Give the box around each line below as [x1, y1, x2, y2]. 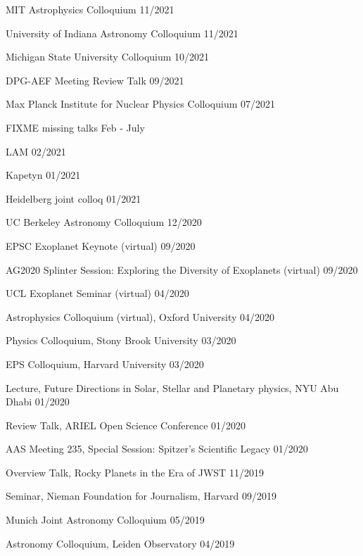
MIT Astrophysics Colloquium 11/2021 [6, 2, 174, 16]
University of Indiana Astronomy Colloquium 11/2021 [6, 25, 238, 40]
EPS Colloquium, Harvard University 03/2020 [6, 356, 204, 371]
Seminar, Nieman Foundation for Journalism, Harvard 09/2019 [6, 488, 276, 503]
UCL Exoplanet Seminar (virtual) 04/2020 [6, 286, 189, 301]
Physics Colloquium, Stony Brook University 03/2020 [6, 333, 236, 348]
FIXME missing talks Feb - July [6, 120, 145, 134]
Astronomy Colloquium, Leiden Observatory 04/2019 [6, 536, 235, 550]
